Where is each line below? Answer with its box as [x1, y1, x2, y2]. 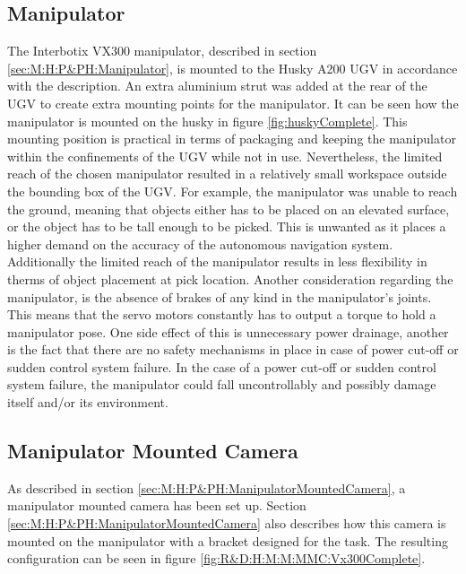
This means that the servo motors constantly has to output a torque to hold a [7, 305, 436, 324]
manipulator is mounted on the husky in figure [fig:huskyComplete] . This [7, 111, 408, 130]
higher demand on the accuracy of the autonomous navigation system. [7, 234, 393, 253]
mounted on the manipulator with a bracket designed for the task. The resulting [7, 531, 448, 550]
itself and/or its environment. [7, 393, 168, 412]
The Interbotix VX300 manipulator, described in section [7, 41, 317, 60]
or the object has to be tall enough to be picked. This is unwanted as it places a [7, 217, 446, 236]
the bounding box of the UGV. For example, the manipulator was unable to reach [7, 181, 458, 200]
